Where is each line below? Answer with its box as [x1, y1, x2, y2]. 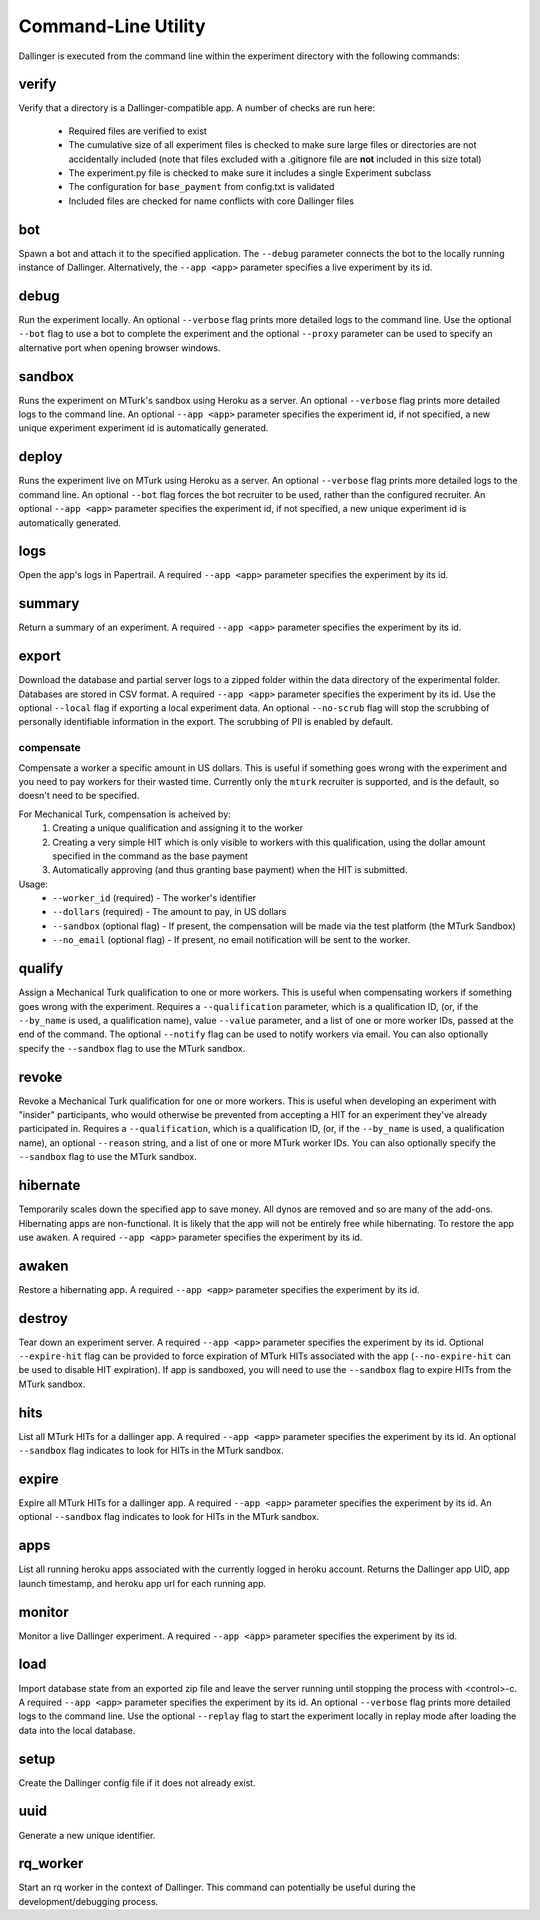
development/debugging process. [18, 1895, 159, 1907]
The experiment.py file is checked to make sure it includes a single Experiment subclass [68, 167, 432, 179]
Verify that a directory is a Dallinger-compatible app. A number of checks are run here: [18, 102, 376, 114]
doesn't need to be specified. [18, 790, 140, 802]
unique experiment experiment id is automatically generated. [18, 422, 269, 434]
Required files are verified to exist [68, 125, 207, 137]
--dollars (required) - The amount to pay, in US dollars [52, 906, 287, 918]
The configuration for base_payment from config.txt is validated [68, 181, 335, 193]
